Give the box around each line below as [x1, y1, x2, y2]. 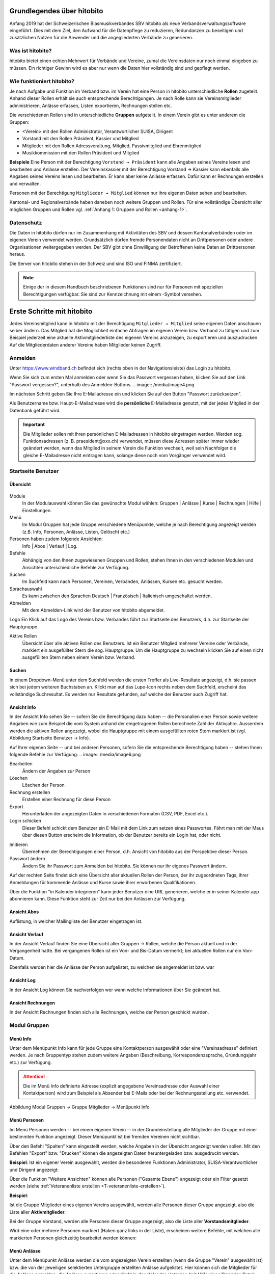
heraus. [9, 251, 25, 257]
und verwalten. [9, 180, 41, 187]
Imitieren [9, 841, 28, 847]
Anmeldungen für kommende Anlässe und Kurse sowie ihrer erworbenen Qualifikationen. [9, 879, 197, 885]
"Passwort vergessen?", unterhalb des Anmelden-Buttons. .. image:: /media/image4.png [9, 381, 195, 387]
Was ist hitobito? [9, 47, 52, 55]
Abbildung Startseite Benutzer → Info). [9, 735, 90, 741]
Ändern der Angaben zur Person [22, 767, 91, 774]
